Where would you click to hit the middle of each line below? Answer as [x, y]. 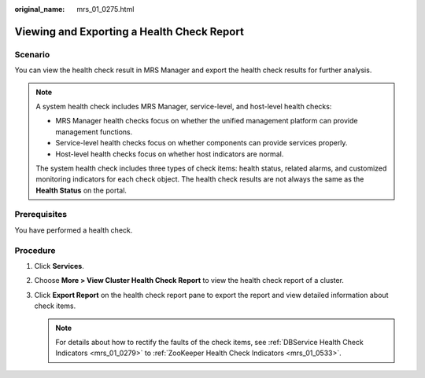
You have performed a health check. [74, 230]
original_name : [40, 9]
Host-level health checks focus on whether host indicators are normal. [170, 154]
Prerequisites [41, 215]
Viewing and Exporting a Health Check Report [129, 31]
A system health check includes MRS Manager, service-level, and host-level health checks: [184, 106]
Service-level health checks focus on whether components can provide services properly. [201, 143]
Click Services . [59, 266]
